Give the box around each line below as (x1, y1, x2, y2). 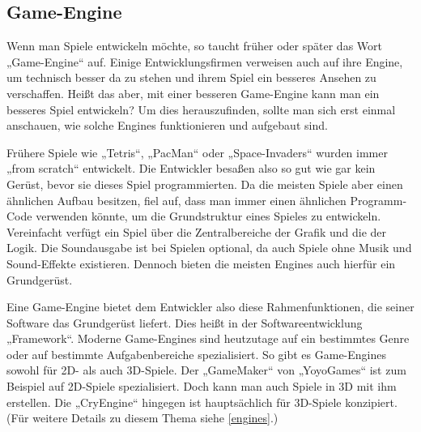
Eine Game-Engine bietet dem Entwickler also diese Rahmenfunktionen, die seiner (6, 298, 415, 315)
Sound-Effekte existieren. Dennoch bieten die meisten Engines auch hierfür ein (6, 254, 396, 272)
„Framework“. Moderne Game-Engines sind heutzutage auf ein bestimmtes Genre (6, 330, 410, 347)
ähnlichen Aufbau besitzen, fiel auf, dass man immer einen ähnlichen (6, 191, 347, 208)
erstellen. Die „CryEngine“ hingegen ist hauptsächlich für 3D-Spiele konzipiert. (6, 393, 398, 410)
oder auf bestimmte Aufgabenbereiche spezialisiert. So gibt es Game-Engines (6, 345, 386, 362)
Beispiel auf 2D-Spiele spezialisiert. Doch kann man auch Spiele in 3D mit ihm (6, 378, 397, 395)
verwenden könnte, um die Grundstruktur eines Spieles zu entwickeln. (36, 207, 381, 225)
